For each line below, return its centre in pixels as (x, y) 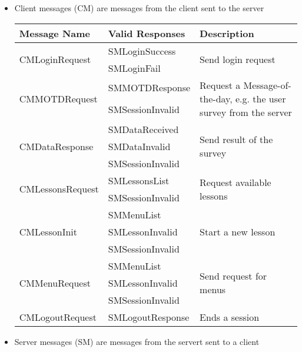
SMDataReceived (143, 129)
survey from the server (246, 112)
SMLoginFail (134, 68)
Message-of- (267, 85)
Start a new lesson (238, 231)
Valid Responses (147, 33)
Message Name (55, 33)
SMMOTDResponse (149, 87)
